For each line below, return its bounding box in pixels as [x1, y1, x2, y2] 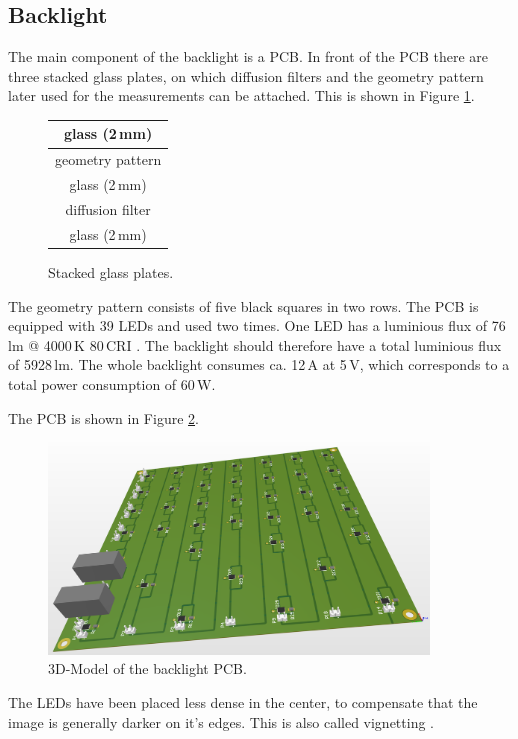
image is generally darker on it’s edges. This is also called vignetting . [8, 711, 435, 732]
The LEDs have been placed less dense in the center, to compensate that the [8, 692, 478, 713]
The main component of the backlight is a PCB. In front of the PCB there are [8, 46, 489, 67]
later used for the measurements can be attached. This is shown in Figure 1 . [8, 85, 475, 106]
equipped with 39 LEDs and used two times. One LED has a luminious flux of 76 [8, 315, 506, 336]
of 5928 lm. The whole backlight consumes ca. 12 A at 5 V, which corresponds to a [8, 354, 510, 375]
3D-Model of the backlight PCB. [48, 658, 247, 679]
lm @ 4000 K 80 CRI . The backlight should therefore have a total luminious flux [8, 334, 502, 355]
